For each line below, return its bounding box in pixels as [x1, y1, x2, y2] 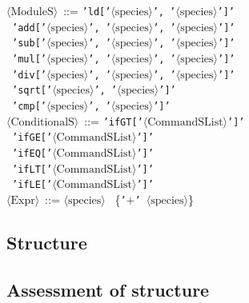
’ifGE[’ [12, 132, 53, 144]
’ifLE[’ [12, 179, 53, 191]
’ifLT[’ [12, 163, 53, 175]
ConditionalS [10, 116, 74, 128]
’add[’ [12, 22, 46, 34]
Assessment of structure [6, 277, 210, 301]
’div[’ [12, 69, 46, 81]
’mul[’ [12, 53, 46, 65]
